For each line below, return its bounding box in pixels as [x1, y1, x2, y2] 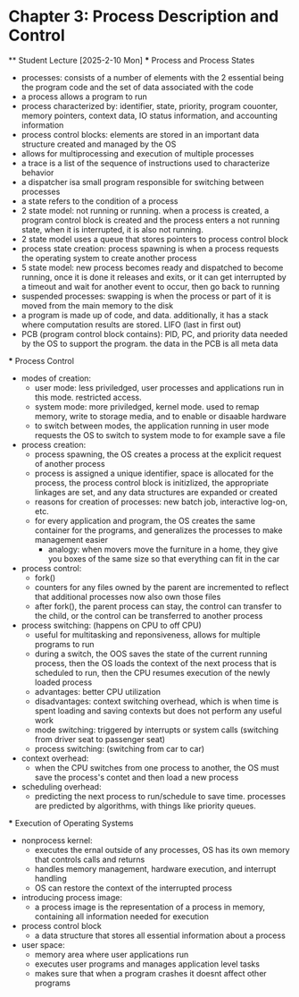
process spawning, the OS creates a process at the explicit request [34, 449, 282, 460]
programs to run [34, 638, 95, 649]
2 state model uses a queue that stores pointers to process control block [21, 233, 289, 244]
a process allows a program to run [21, 91, 148, 102]
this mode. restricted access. [34, 392, 142, 402]
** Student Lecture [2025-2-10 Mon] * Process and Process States [8, 55, 255, 65]
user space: [21, 939, 65, 950]
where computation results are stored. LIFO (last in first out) [21, 319, 242, 330]
